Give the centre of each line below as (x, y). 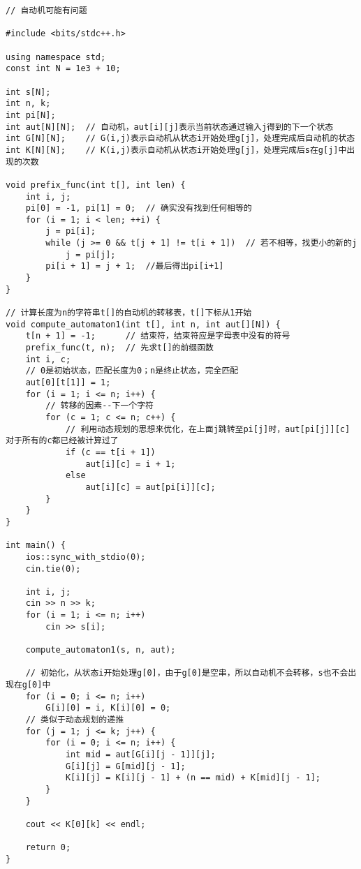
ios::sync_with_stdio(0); (86, 557)
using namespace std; (56, 57)
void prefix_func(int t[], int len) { (96, 185)
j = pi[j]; (90, 254)
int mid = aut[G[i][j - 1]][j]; (140, 755)
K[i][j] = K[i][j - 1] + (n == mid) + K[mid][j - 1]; (193, 778)
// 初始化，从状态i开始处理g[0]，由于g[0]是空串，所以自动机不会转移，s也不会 (187, 673)
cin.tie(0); (53, 569)
